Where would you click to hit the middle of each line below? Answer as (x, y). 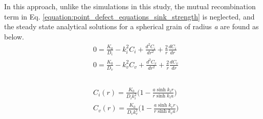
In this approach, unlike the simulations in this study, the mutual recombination (130, 6)
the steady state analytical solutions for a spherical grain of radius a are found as (131, 26)
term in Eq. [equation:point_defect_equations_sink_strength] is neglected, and (129, 16)
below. (14, 36)
